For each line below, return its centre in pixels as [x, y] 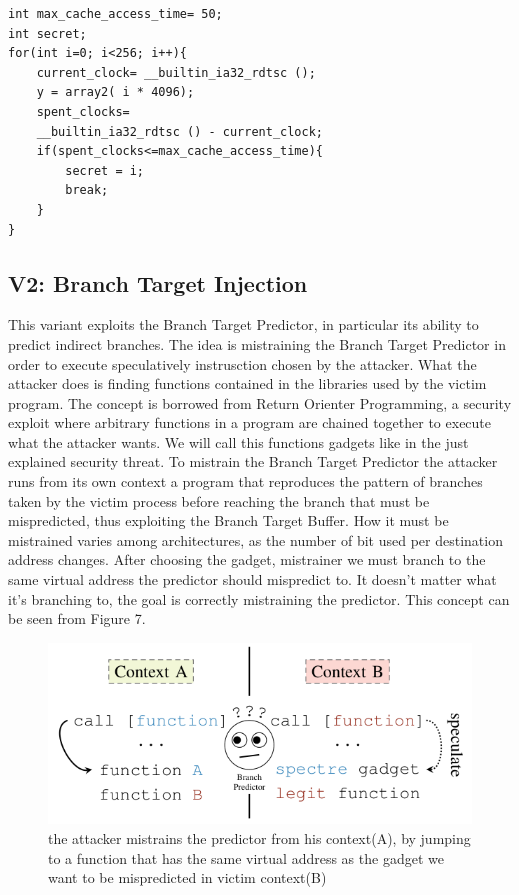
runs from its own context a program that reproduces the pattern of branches [245, 481]
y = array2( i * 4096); [115, 92]
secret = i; [105, 170]
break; [87, 190]
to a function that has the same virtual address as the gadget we [246, 857]
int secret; [47, 33]
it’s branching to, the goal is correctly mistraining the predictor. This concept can [259, 598]
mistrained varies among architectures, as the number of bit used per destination [255, 539]
